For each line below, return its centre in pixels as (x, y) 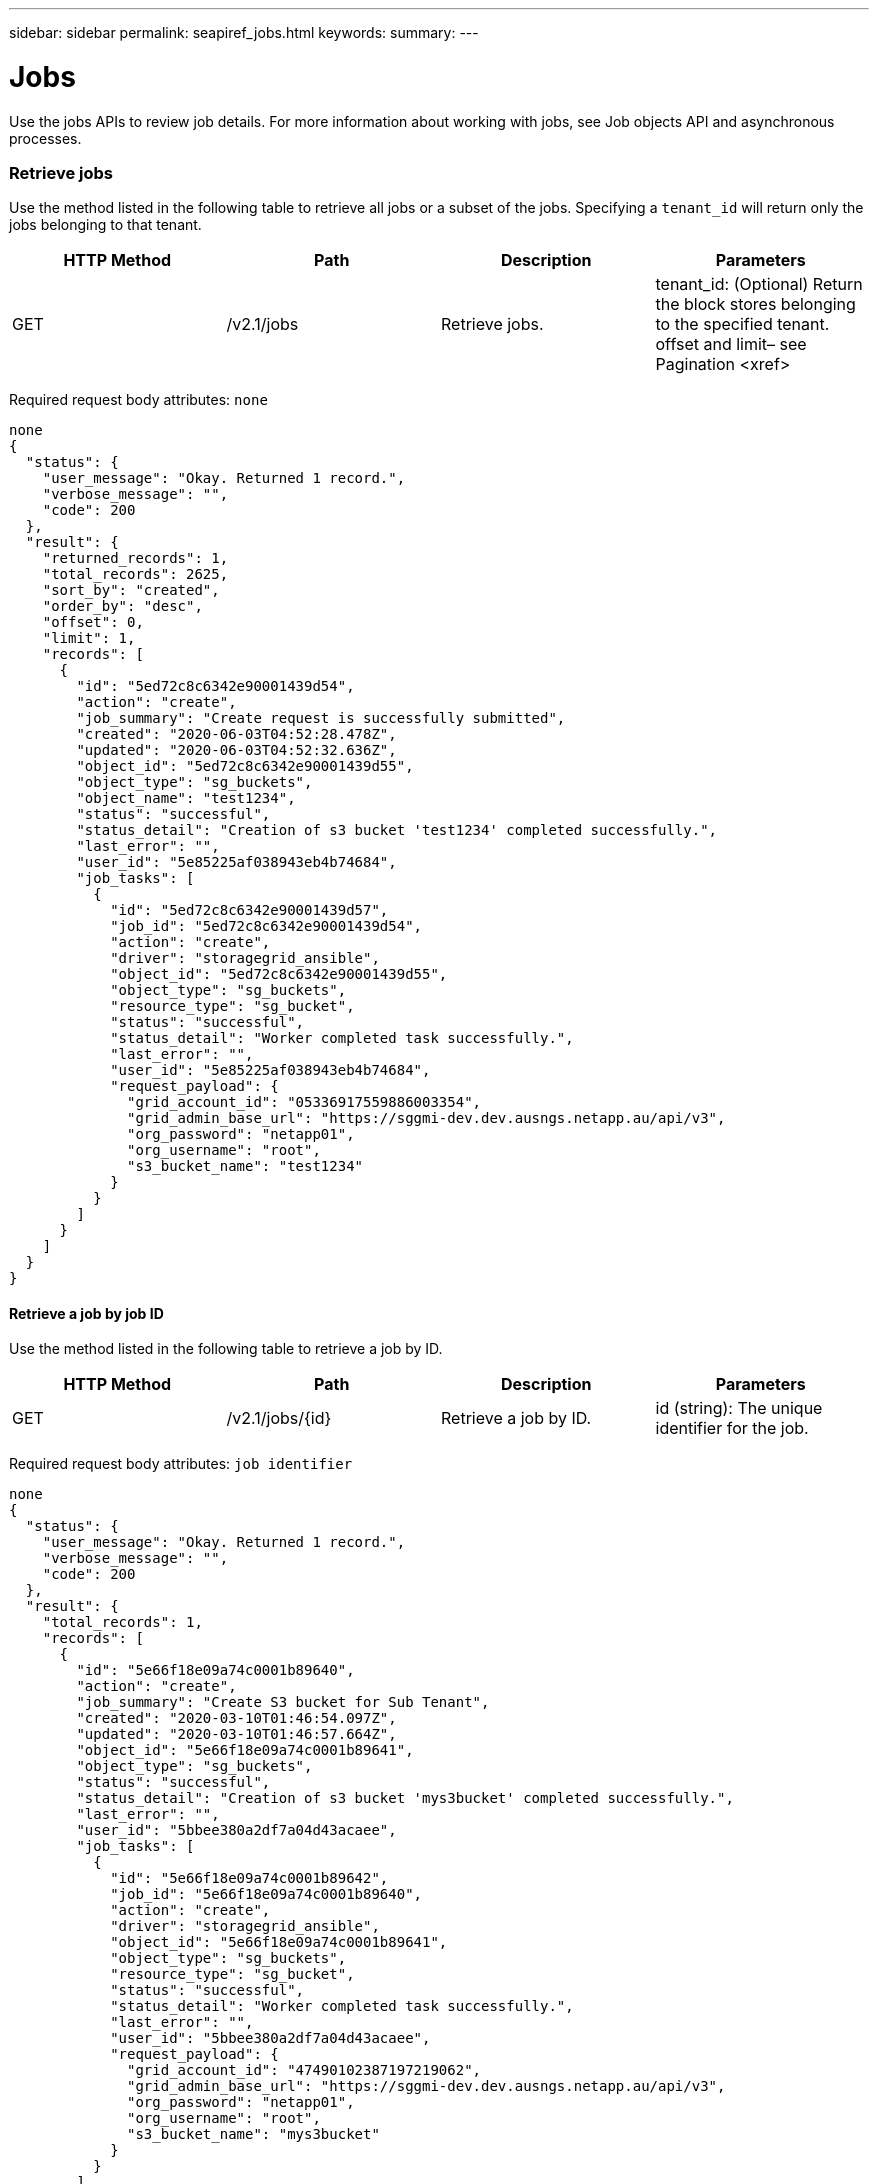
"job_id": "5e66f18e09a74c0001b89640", (266, 1894)
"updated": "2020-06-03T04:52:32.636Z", (236, 750)
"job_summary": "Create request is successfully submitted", (321, 718)
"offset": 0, (93, 622)
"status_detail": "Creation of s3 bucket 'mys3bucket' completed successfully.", (405, 1798)
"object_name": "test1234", (186, 798)
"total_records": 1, (122, 1622)
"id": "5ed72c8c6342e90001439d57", (249, 910)
